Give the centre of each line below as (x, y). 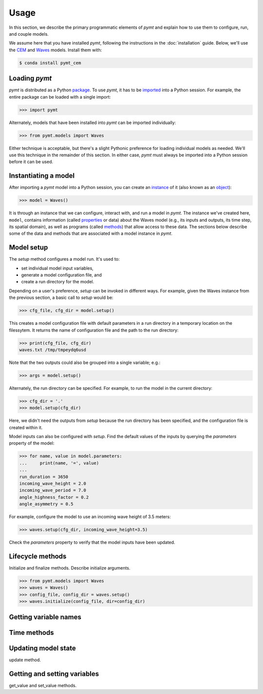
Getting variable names (45, 617)
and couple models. (29, 34)
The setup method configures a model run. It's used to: (64, 259)
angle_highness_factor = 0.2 (54, 497)
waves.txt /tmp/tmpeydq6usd (53, 350)
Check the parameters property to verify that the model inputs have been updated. (92, 543)
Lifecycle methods (38, 556)
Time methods (31, 632)
